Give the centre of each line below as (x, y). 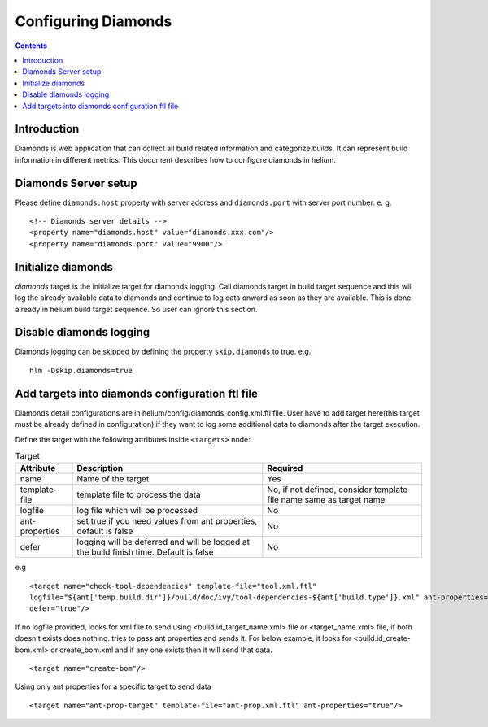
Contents (31, 46)
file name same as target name (326, 500)
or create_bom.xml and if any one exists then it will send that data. (161, 650)
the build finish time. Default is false (146, 552)
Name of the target (113, 479)
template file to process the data (139, 494)
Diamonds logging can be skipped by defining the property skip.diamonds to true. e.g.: (164, 352)
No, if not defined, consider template (338, 490)
